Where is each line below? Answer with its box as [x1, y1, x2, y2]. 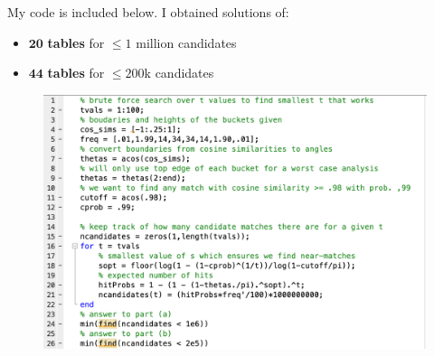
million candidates [136, 33, 237, 52]
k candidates [144, 63, 214, 82]
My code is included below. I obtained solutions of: [7, 3, 289, 21]
